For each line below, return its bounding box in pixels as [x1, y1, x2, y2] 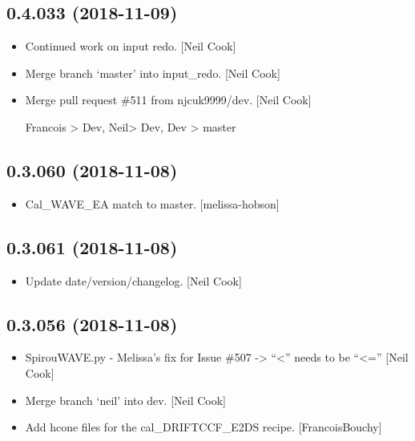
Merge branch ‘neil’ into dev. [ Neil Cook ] [25, 391, 226, 408]
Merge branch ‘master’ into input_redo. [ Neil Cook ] [25, 64, 280, 81]
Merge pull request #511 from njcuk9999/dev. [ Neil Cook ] [25, 91, 312, 108]
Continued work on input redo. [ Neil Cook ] [25, 38, 236, 55]
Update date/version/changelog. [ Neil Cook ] [25, 272, 242, 289]
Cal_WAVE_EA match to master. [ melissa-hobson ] [25, 195, 280, 212]
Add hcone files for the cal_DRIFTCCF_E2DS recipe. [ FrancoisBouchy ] [25, 419, 382, 435]
